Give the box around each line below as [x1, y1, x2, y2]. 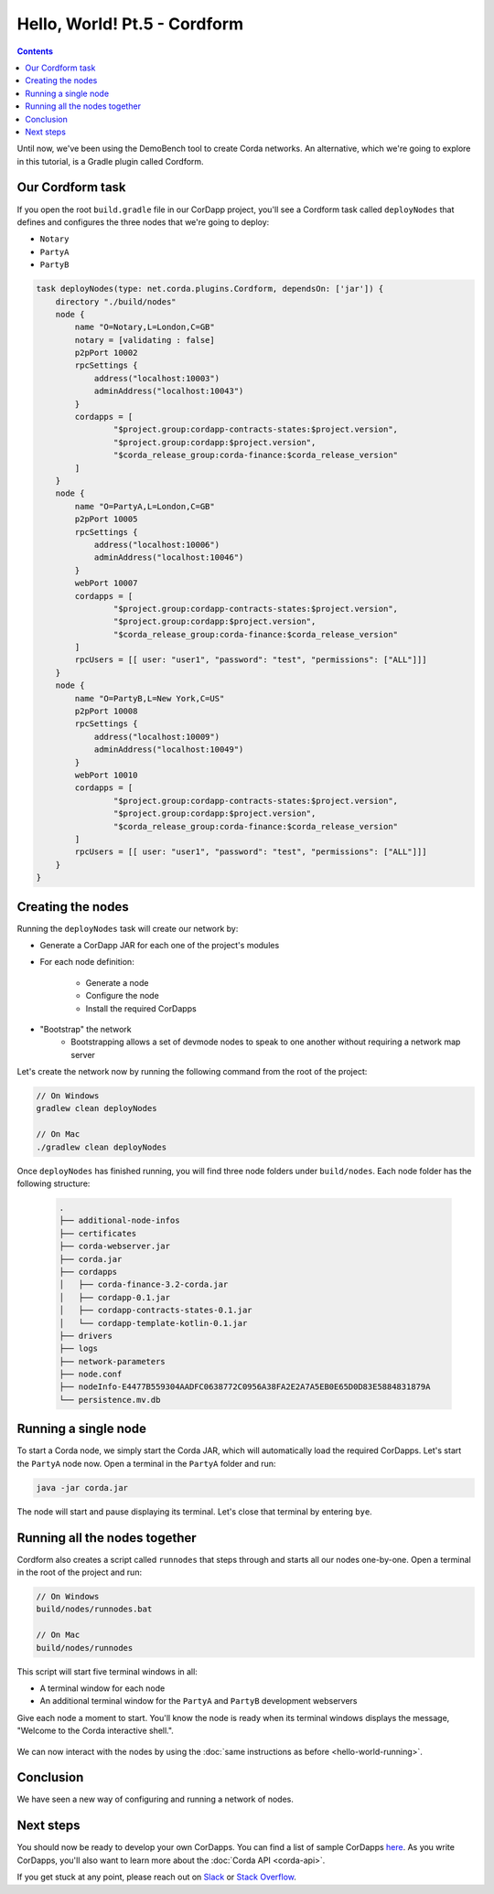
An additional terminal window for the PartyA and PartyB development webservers [39, 1696, 358, 1707]
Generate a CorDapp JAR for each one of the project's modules [39, 939, 280, 950]
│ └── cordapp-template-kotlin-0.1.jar [59, 1318, 248, 1328]
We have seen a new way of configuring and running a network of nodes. [16, 1793, 295, 1805]
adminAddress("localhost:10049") [93, 744, 244, 754]
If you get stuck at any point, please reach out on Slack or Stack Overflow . [16, 1871, 297, 1883]
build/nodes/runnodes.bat [36, 1604, 153, 1614]
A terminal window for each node [39, 1683, 166, 1694]
